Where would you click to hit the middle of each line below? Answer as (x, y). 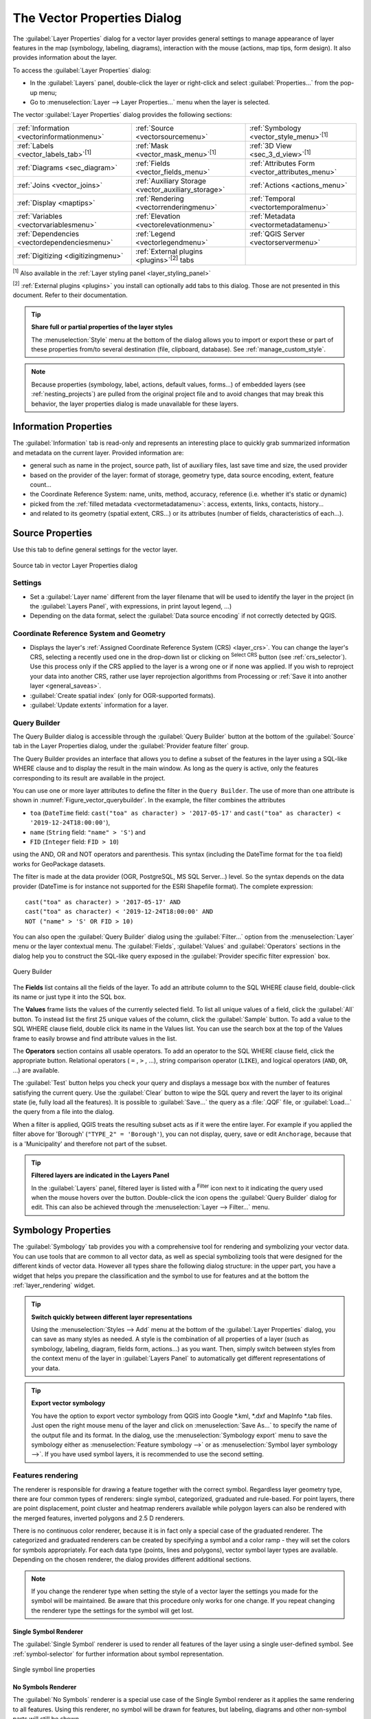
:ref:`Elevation (158, 217)
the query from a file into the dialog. (64, 1112)
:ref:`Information (43, 128)
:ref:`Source (155, 128)
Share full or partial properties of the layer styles (102, 327)
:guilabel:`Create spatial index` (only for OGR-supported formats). (123, 695)
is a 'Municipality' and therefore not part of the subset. (90, 1143)
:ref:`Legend (155, 234)
